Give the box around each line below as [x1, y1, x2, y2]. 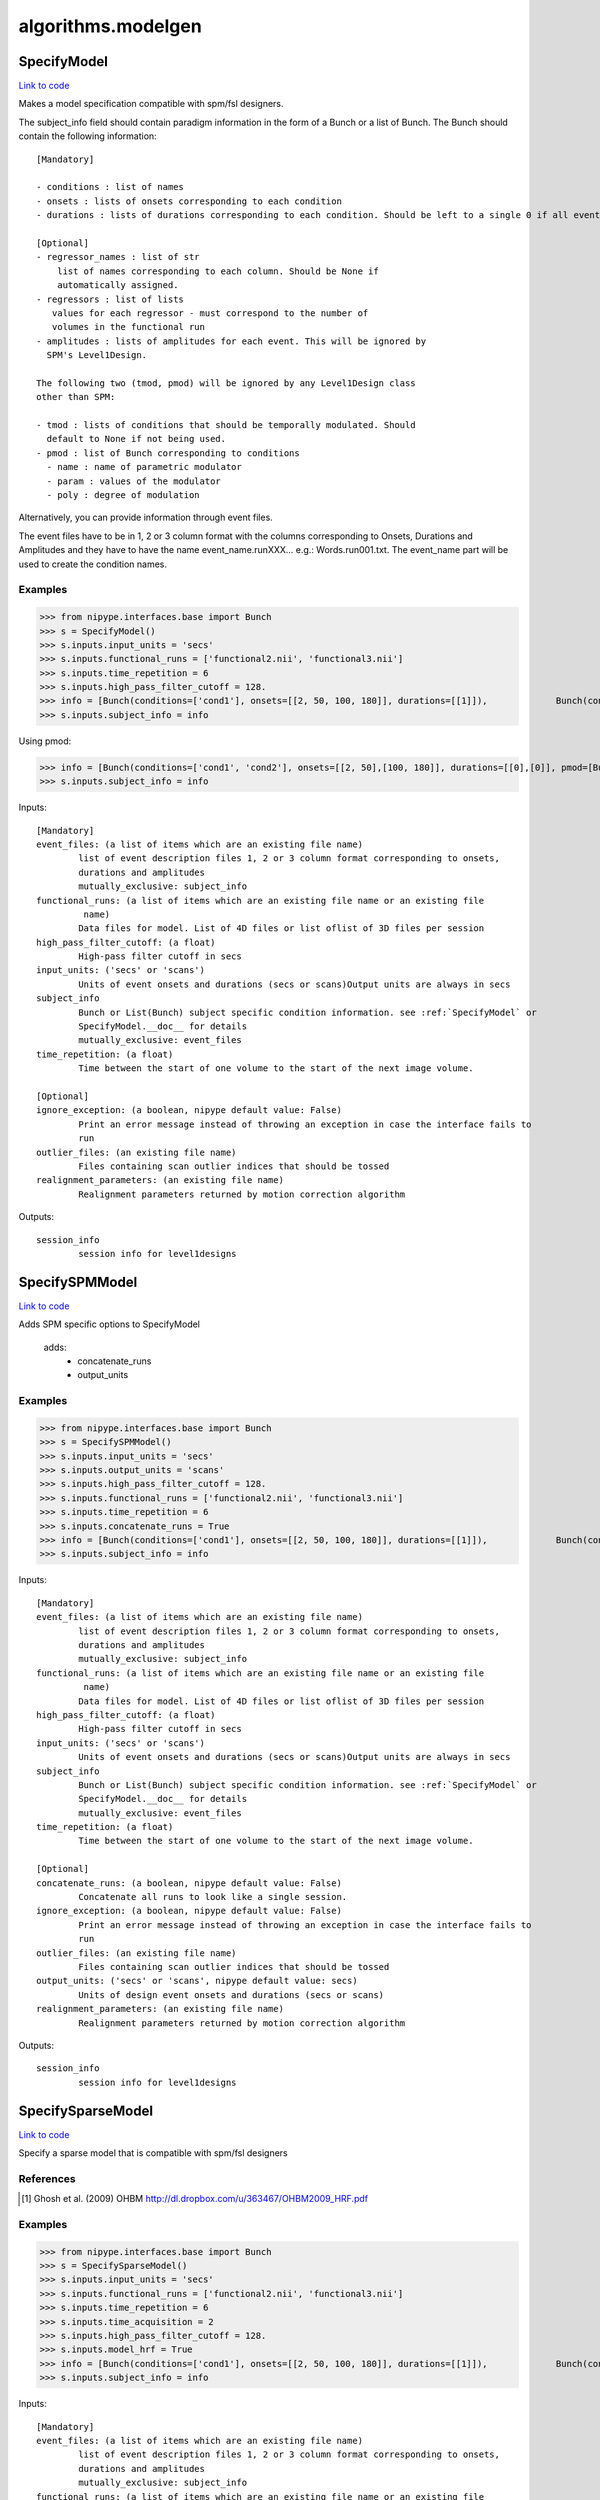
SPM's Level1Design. [46, 350, 148, 361]
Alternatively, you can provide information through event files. [18, 511, 274, 524]
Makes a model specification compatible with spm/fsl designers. [18, 98, 284, 110]
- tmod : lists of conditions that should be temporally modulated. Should [36, 420, 416, 431]
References [18, 2171, 76, 2185]
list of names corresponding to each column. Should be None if [56, 265, 379, 277]
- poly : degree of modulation [46, 490, 200, 500]
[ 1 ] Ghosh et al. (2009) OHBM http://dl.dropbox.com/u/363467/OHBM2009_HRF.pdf [21, 2193, 369, 2205]
